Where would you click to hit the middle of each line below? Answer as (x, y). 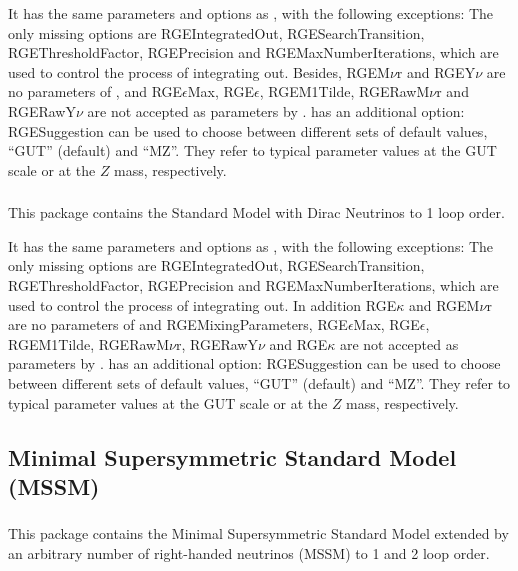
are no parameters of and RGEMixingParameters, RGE (178, 324)
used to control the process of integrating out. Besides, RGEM (199, 71)
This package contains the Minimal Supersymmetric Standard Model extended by (258, 533)
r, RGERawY (216, 343)
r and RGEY (436, 71)
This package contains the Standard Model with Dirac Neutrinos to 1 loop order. (256, 212)
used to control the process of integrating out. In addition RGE (202, 304)
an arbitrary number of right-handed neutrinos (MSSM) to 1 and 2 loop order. (249, 552)
